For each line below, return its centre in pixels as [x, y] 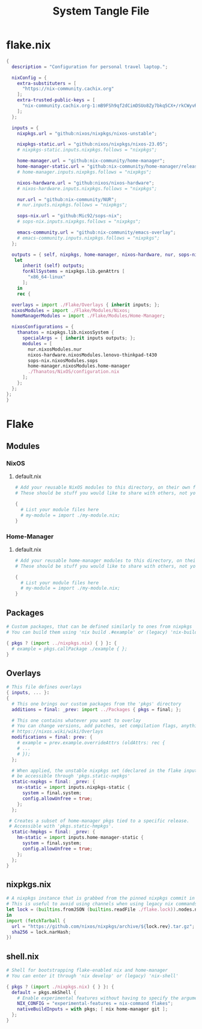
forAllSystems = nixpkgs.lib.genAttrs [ [73, 272]
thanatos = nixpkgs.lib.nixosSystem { [66, 333]
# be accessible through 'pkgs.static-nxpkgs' [71, 776]
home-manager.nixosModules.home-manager [79, 366]
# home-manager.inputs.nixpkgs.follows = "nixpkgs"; [84, 172]
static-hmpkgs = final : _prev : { [54, 832]
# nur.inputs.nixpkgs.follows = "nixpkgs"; [72, 205]
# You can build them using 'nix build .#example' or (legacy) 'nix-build [102, 632]
